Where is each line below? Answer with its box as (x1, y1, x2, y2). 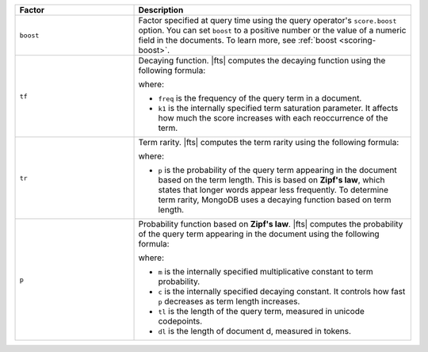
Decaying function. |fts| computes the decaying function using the (138, 55, 386, 66)
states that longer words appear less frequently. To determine (158, 185, 388, 195)
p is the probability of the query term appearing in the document (158, 165, 397, 175)
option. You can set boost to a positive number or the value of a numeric (138, 25, 407, 36)
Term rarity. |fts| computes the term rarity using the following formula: (138, 137, 399, 147)
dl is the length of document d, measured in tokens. (158, 326, 352, 336)
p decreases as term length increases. (158, 296, 300, 307)
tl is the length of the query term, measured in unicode (158, 306, 365, 316)
